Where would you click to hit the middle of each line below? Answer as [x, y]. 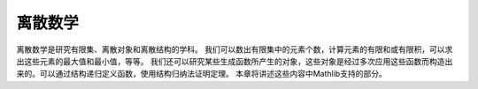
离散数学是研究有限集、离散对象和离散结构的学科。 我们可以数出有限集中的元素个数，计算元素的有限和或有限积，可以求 [235, 49]
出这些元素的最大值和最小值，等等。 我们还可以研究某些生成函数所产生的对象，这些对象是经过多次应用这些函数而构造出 [235, 61]
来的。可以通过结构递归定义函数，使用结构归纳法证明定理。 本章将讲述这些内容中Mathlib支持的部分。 [201, 74]
